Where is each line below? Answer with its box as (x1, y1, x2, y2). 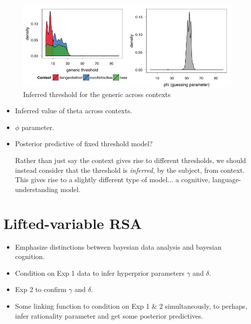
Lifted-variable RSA (3, 213, 142, 233)
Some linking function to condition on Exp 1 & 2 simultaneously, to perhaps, (15, 300, 248, 311)
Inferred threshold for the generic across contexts (23, 89, 171, 99)
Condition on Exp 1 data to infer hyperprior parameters (15, 267, 185, 278)
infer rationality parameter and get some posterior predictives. (15, 310, 203, 321)
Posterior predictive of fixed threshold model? (15, 138, 153, 149)
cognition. (15, 251, 45, 261)
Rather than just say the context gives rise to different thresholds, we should (15, 155, 246, 165)
